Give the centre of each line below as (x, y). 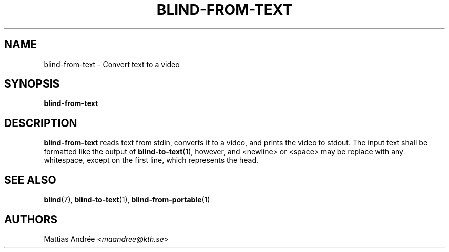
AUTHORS (31, 219)
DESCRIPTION (41, 123)
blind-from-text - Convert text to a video (112, 64)
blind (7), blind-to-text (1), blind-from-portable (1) (127, 200)
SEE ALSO (30, 180)
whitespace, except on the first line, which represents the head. (151, 160)
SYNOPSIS (32, 84)
